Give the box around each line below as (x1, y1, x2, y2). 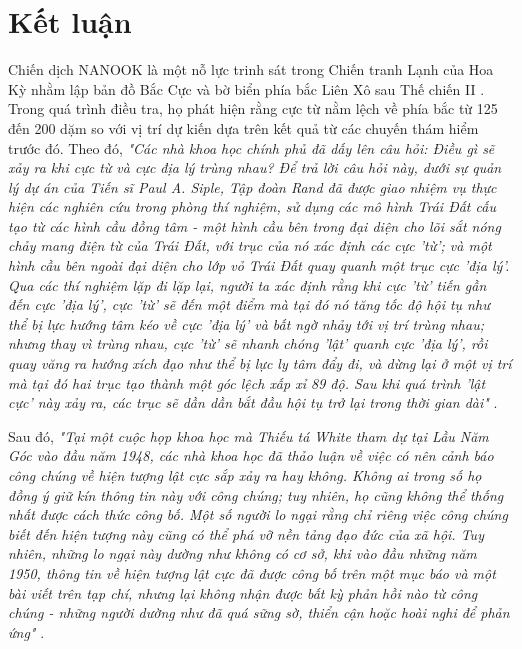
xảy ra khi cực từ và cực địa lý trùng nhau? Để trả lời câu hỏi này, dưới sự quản (8, 157, 502, 178)
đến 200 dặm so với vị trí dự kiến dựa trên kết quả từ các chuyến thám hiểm (8, 117, 479, 138)
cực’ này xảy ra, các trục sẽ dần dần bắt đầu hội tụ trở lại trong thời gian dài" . (8, 392, 498, 413)
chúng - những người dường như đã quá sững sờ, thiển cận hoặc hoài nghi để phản (8, 602, 510, 623)
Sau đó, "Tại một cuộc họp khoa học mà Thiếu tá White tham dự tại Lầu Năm (8, 425, 489, 446)
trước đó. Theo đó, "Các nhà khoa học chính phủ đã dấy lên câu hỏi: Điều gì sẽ (8, 137, 495, 158)
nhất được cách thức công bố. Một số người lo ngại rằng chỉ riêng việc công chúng (8, 504, 508, 525)
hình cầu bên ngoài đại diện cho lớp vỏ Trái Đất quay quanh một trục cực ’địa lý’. (8, 255, 510, 276)
